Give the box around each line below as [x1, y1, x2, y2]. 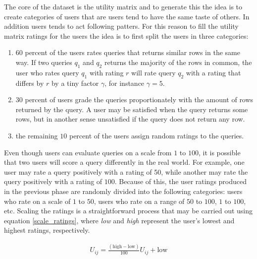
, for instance [104, 77, 145, 88]
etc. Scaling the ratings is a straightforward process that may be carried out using [4, 205, 253, 216]
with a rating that [186, 67, 241, 77]
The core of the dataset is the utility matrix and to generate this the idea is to [4, 1, 243, 11]
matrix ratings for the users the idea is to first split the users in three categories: [4, 30, 249, 41]
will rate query [131, 67, 176, 77]
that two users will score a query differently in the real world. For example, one [4, 157, 245, 167]
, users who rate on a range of [94, 195, 185, 206]
